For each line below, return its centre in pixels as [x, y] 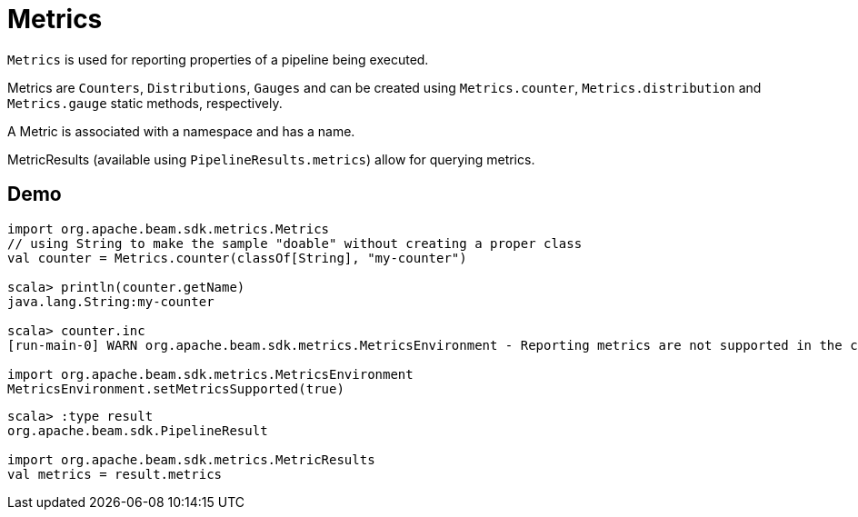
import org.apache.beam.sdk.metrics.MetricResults [191, 459]
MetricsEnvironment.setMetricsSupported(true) [176, 388]
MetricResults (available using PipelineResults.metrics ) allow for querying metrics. [271, 159]
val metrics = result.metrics [115, 474]
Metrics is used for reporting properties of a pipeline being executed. [218, 59]
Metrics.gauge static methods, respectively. [145, 103]
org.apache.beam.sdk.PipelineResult [138, 430]
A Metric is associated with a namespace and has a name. [181, 131]
